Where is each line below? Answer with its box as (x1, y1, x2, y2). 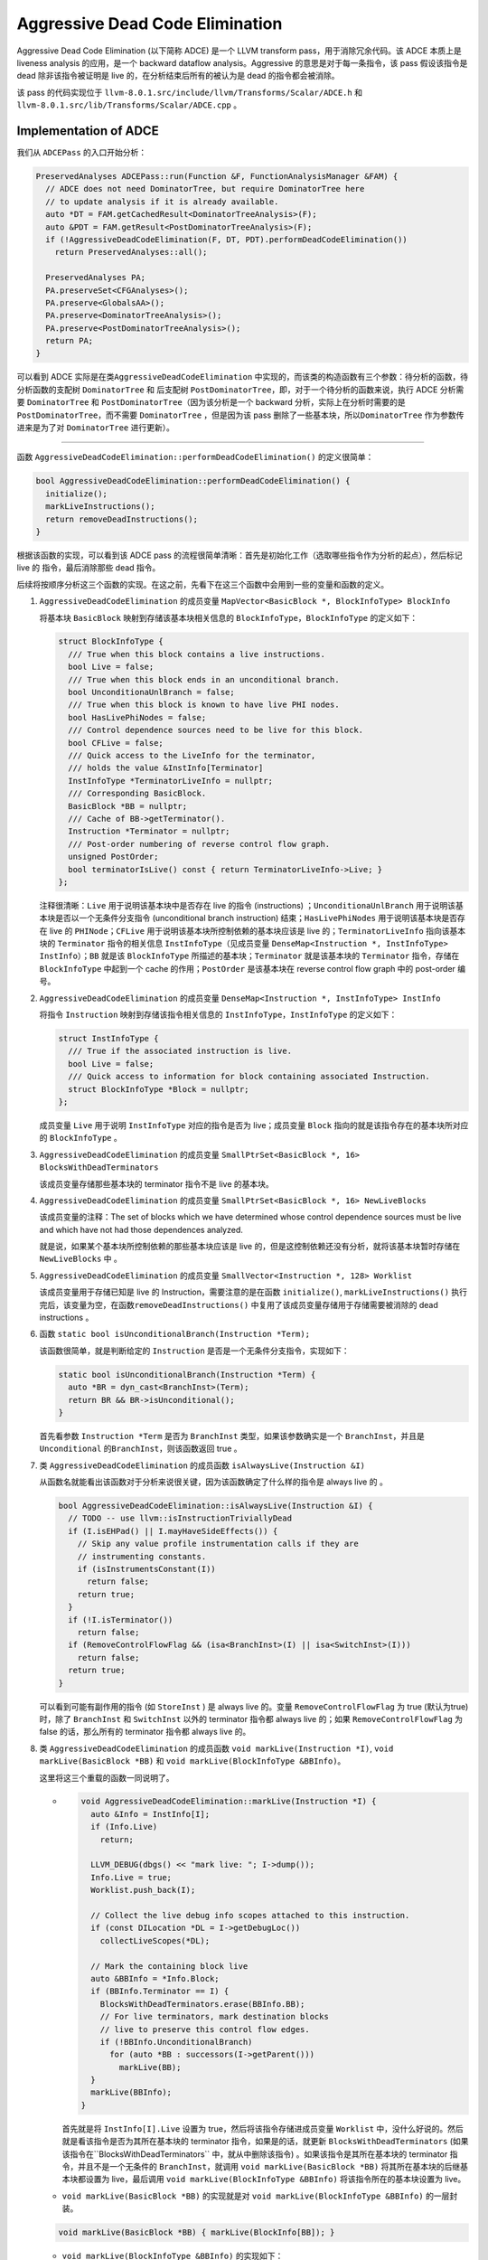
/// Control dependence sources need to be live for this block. (68, 725, 364, 736)
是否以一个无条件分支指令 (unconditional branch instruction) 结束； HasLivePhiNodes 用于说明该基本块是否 (54, 913, 458, 924)
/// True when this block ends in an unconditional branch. (68, 674, 340, 684)
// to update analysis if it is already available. (45, 196, 279, 207)
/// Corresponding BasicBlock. (68, 788, 207, 799)
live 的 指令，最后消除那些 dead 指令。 (16, 562, 161, 573)
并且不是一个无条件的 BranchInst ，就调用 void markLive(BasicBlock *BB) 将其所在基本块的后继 (77, 2161, 461, 2172)
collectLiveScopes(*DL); (99, 1935, 211, 1945)
